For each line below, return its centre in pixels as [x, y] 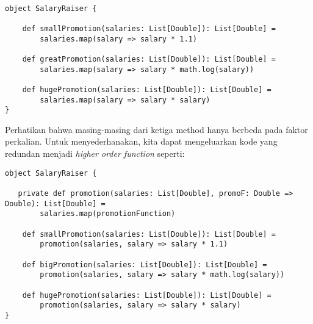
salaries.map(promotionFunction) [108, 214]
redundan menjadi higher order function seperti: [95, 153]
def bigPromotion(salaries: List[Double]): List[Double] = [145, 265]
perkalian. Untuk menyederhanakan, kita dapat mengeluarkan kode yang [141, 141]
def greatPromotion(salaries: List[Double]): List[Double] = [149, 59]
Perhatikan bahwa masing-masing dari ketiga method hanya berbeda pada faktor [156, 129]
